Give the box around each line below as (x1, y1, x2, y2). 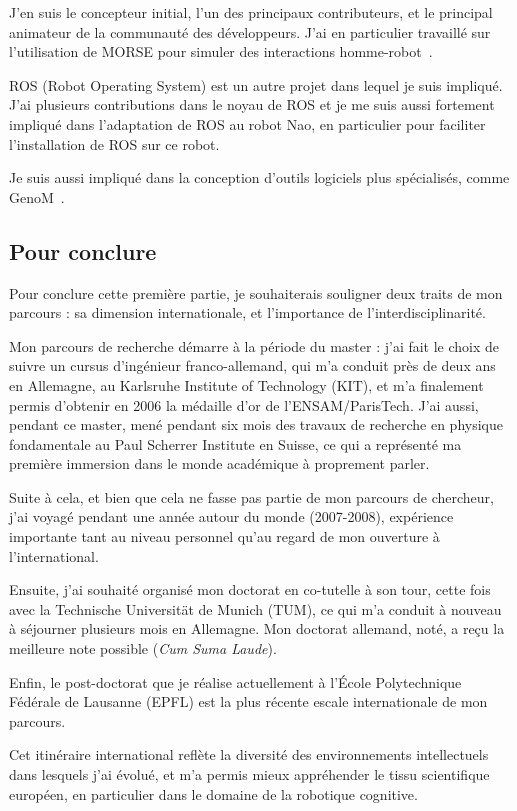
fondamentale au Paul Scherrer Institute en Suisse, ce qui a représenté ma (9, 433, 462, 454)
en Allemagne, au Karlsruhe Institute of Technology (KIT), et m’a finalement (9, 374, 484, 395)
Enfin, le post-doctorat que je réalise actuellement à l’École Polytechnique (9, 671, 462, 692)
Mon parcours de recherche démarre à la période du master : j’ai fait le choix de (9, 335, 500, 356)
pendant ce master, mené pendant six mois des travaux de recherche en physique (9, 414, 503, 435)
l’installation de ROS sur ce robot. (9, 133, 220, 154)
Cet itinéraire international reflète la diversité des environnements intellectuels (9, 744, 489, 765)
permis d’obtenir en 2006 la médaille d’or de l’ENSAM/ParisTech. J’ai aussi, (9, 394, 479, 415)
